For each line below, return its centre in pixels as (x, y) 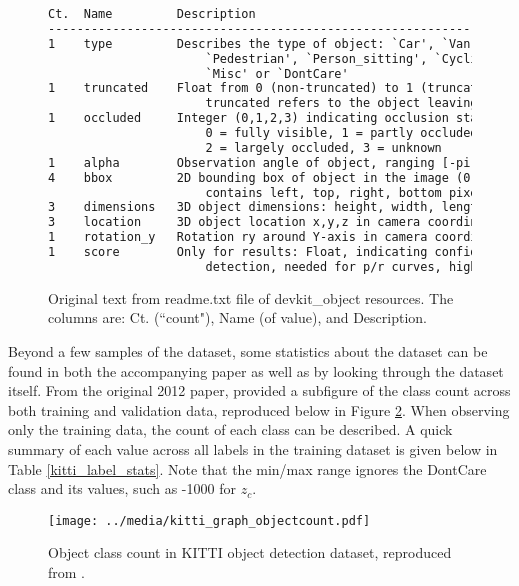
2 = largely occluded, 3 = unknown (323, 147)
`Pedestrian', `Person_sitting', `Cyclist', (356, 58)
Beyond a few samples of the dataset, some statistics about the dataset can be (248, 350)
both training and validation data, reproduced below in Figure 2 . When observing (259, 409)
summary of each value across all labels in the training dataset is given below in (253, 448)
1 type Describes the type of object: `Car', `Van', (266, 43)
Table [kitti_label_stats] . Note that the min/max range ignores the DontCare (247, 468)
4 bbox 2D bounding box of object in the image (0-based (281, 177)
